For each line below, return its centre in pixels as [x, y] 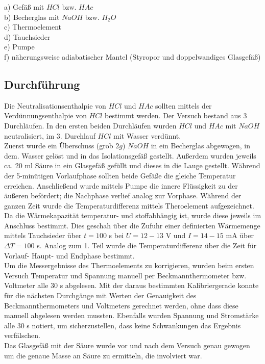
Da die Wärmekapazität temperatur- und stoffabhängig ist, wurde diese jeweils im [133, 215]
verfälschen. [22, 335]
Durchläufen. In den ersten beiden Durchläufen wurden [90, 125]
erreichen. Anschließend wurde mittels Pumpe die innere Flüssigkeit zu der [121, 185]
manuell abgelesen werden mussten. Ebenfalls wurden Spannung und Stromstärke [131, 315]
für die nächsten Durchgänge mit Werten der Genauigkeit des [100, 295]
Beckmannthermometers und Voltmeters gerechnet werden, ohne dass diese [121, 305]
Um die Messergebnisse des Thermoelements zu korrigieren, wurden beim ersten [129, 265]
